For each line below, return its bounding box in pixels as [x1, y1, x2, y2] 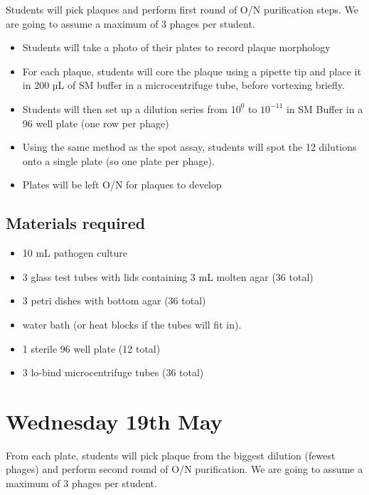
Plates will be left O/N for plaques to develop [22, 177, 222, 192]
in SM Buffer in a [286, 101, 363, 116]
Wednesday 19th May [6, 406, 223, 435]
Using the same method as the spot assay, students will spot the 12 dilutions [22, 139, 357, 154]
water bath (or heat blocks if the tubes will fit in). [22, 316, 242, 331]
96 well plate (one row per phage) [22, 115, 169, 130]
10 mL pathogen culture [22, 245, 128, 260]
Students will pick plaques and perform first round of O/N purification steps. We [6, 2, 359, 16]
